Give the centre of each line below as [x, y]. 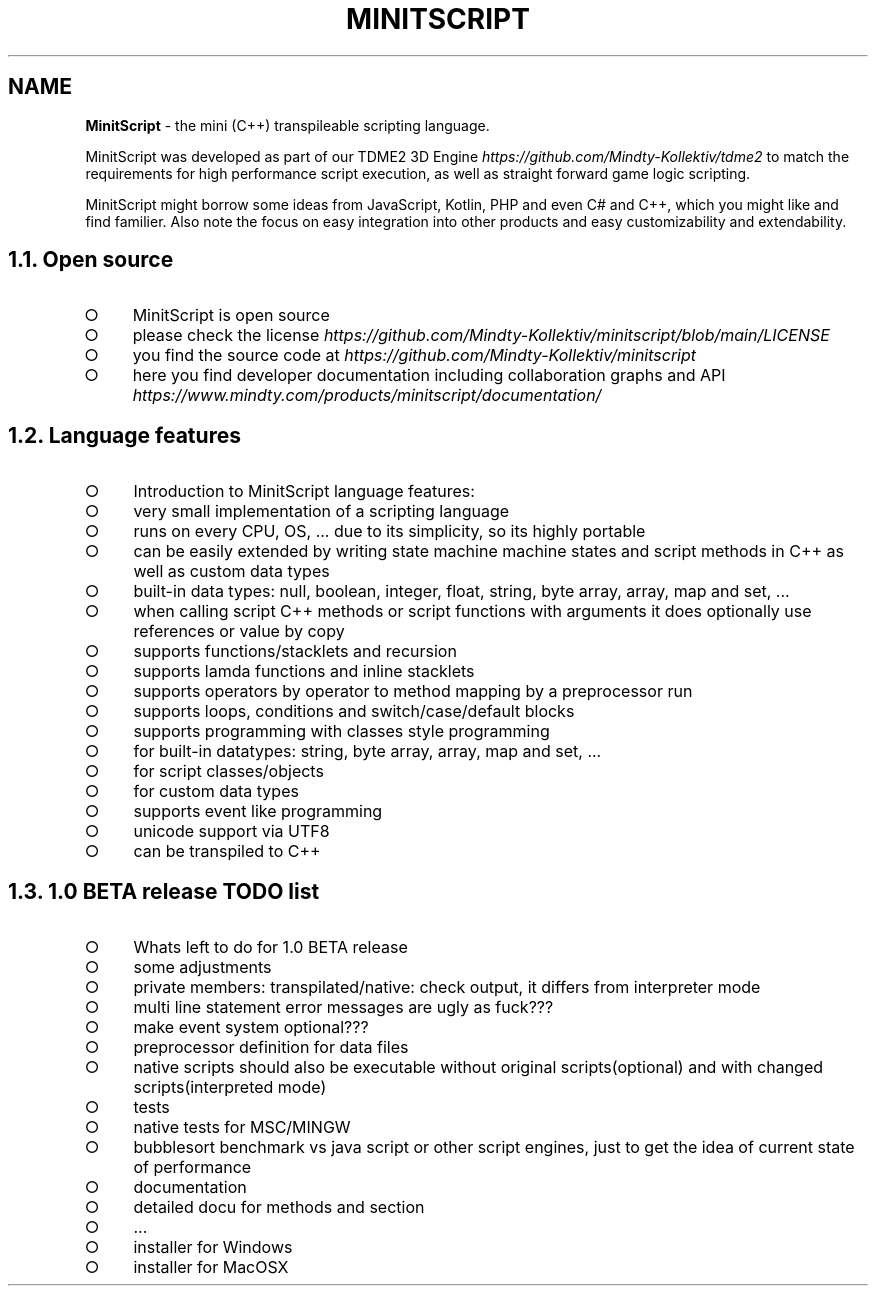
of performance [192, 1167]
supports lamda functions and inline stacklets [304, 671]
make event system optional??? [251, 1027]
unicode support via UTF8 [231, 831]
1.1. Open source [91, 260]
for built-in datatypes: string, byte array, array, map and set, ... [367, 751]
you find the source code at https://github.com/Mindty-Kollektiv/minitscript [414, 355]
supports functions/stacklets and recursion [295, 651]
